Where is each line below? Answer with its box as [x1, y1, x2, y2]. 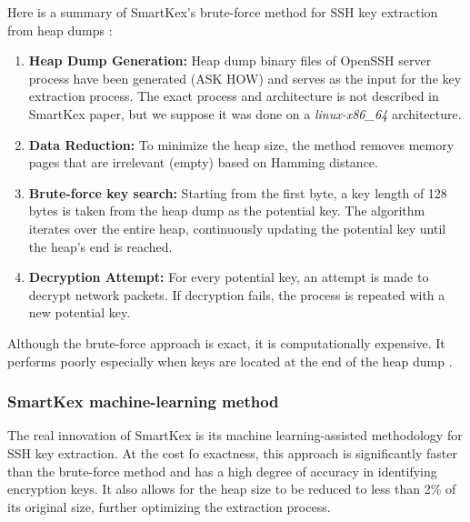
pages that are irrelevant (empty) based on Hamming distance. [28, 153, 378, 172]
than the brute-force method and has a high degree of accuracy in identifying [7, 461, 437, 480]
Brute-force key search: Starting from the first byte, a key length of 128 [28, 183, 447, 202]
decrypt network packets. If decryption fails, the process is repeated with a [28, 285, 445, 304]
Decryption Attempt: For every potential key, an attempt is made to [28, 267, 429, 286]
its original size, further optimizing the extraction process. [7, 497, 331, 516]
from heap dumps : [7, 20, 113, 39]
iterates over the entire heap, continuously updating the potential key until [28, 218, 446, 237]
